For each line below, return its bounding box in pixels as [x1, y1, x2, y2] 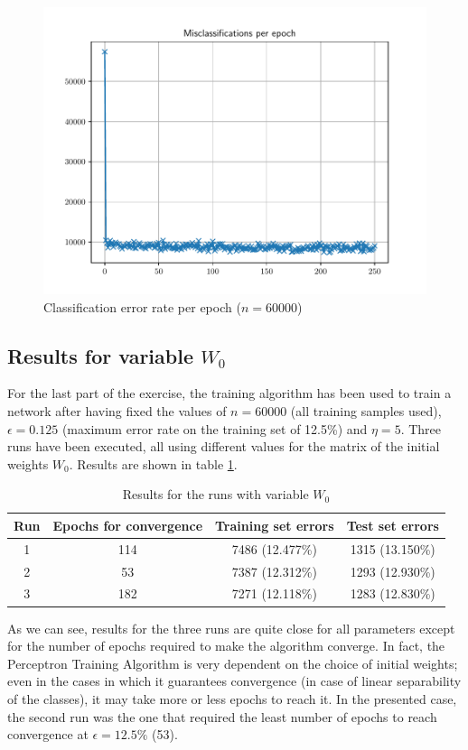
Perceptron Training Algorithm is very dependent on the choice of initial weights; [7, 653, 458, 672]
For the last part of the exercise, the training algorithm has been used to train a [7, 384, 452, 403]
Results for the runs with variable [122, 485, 309, 504]
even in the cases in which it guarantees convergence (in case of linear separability [7, 671, 462, 690]
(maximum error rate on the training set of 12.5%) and [61, 419, 368, 438]
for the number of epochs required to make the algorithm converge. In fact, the [7, 636, 445, 655]
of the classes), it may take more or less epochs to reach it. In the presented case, [7, 689, 457, 708]
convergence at [7, 725, 89, 744]
